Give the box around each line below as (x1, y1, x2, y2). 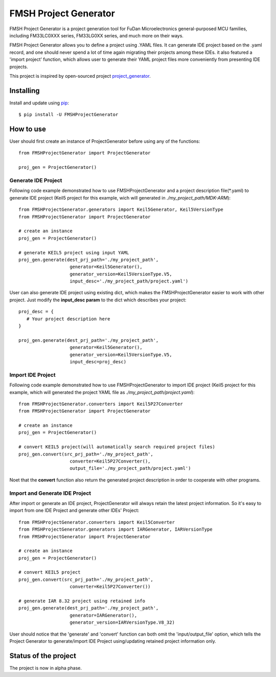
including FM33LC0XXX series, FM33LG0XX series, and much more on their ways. (9, 32, 184, 38)
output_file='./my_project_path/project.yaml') (70, 466, 191, 471)
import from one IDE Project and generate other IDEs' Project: (9, 507, 140, 514)
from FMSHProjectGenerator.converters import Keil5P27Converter (18, 401, 183, 407)
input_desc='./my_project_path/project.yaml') (70, 278, 189, 284)
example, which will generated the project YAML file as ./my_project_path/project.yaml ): (9, 389, 195, 395)
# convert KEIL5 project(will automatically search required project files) (18, 444, 216, 450)
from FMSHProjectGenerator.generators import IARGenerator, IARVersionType (18, 527, 213, 532)
